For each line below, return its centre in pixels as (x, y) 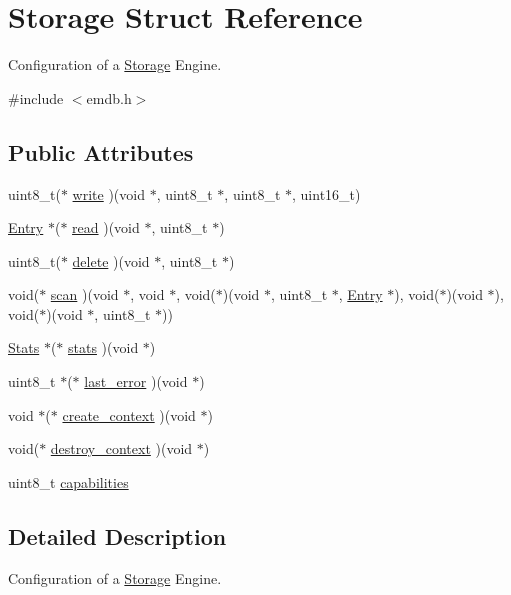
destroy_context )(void (121, 448)
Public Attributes (101, 151)
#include (36, 97)
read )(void (106, 227)
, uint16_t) (326, 193)
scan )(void (84, 294)
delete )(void (111, 260)
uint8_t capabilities (68, 481)
